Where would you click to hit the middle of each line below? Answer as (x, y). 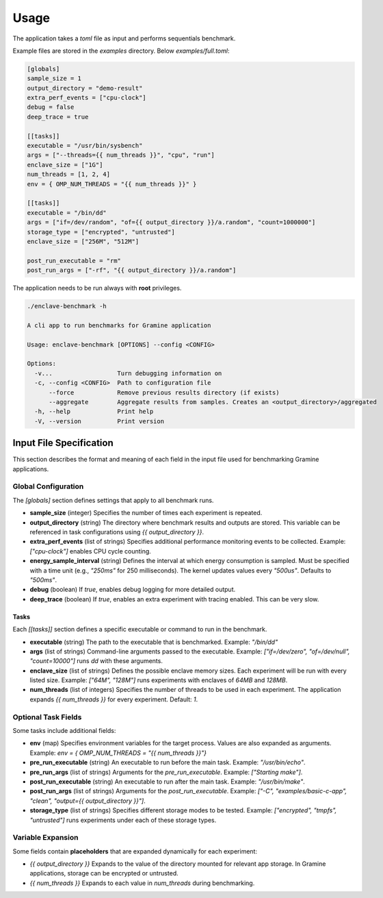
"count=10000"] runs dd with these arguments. (96, 661)
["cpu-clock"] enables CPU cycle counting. (91, 551)
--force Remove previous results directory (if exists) (164, 392)
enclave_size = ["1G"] (65, 165)
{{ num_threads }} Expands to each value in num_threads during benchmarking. (142, 883)
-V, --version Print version (99, 421)
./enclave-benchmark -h (67, 306)
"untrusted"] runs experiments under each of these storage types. (123, 820)
